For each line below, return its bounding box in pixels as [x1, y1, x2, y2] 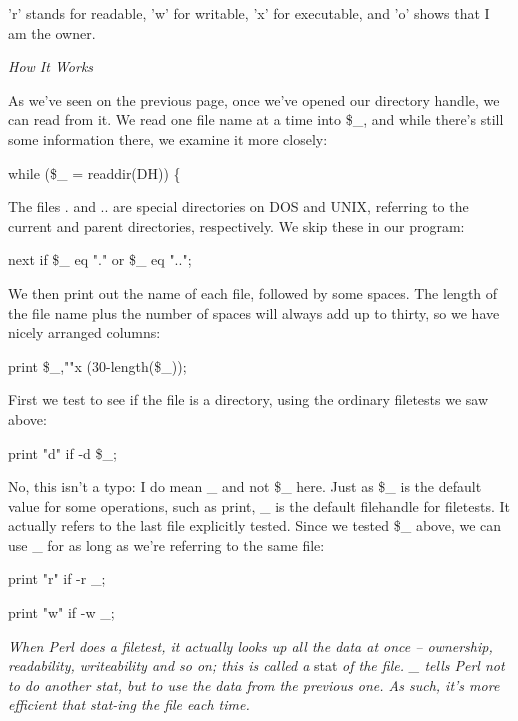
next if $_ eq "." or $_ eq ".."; [8, 249, 192, 270]
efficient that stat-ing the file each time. [8, 694, 250, 715]
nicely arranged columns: [8, 322, 161, 343]
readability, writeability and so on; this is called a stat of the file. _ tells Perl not [8, 655, 505, 676]
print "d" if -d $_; [8, 442, 117, 463]
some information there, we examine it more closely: [8, 128, 328, 149]
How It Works [8, 56, 94, 77]
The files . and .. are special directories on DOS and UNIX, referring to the [8, 196, 469, 217]
